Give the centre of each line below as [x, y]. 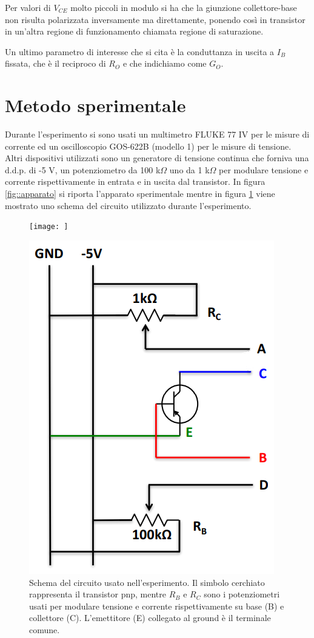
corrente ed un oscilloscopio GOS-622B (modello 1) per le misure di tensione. [148, 146]
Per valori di [28, 7]
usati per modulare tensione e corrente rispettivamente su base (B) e [157, 606]
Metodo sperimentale [95, 105]
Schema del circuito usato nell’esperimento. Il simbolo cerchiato [147, 582]
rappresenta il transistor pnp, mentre [98, 594]
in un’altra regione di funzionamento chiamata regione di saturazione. [134, 31]
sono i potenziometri [242, 594]
